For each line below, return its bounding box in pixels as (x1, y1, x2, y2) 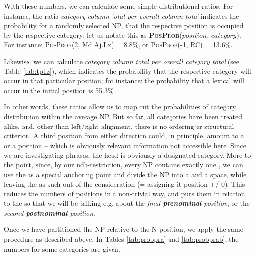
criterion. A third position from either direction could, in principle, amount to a (4, 130, 244, 141)
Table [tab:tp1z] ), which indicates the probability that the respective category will (4, 65, 251, 76)
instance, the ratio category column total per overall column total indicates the (4, 10, 239, 21)
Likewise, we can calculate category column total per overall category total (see (4, 56, 240, 66)
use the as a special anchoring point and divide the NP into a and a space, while (4, 169, 247, 179)
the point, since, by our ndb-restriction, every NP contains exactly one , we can (4, 159, 243, 169)
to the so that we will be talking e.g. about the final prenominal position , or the (4, 198, 250, 208)
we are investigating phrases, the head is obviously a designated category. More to (4, 150, 251, 160)
